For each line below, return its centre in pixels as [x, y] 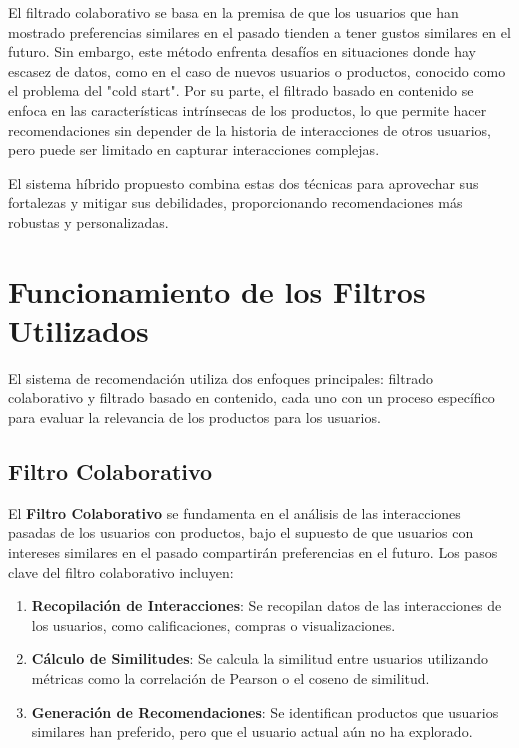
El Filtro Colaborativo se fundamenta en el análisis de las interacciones [234, 512]
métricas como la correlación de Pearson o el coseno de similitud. [230, 677]
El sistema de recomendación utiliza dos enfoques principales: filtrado [220, 377]
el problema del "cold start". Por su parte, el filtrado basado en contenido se [241, 90]
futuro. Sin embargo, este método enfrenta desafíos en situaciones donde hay [242, 51]
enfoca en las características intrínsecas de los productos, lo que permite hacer [247, 109]
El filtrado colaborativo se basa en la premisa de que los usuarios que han [233, 12]
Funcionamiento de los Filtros [217, 290]
